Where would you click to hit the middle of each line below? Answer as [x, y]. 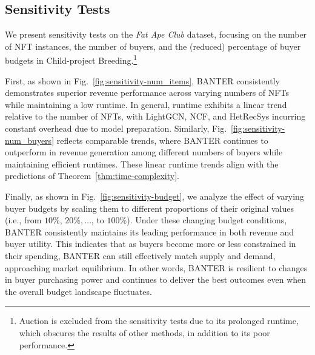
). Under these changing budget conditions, [207, 220]
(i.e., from [23, 220]
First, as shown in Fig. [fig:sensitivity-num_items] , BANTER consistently [142, 80]
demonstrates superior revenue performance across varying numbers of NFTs [147, 93]
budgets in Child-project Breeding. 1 [71, 59]
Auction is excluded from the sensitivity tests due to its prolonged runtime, [159, 321]
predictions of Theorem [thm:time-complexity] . [92, 176]
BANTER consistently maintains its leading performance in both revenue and [150, 232]
